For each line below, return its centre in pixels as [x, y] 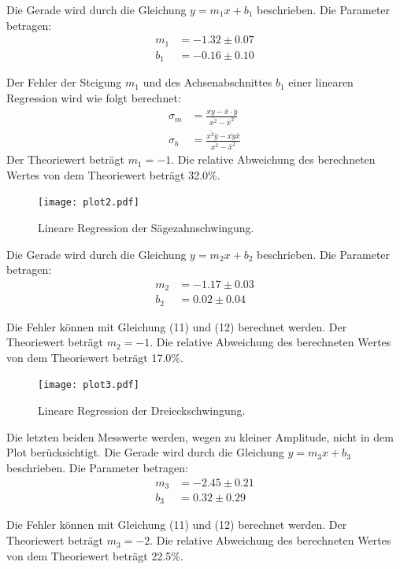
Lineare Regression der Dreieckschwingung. [142, 410]
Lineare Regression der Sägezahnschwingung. [146, 227]
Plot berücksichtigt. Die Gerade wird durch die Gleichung [145, 452]
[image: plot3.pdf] [89, 385]
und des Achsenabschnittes [207, 82]
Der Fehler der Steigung [64, 82]
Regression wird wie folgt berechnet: [94, 97]
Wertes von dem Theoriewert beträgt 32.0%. [113, 174]
